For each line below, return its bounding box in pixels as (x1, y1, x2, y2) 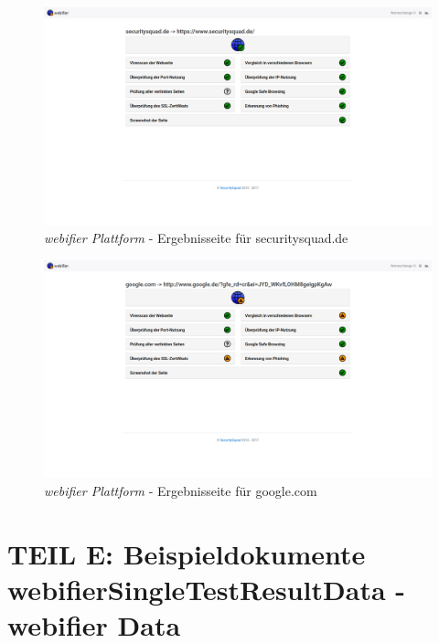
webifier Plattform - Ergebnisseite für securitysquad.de (44, 228, 348, 248)
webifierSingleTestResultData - (7, 570, 406, 607)
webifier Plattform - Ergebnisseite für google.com (44, 480, 317, 500)
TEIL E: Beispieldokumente (7, 534, 366, 572)
